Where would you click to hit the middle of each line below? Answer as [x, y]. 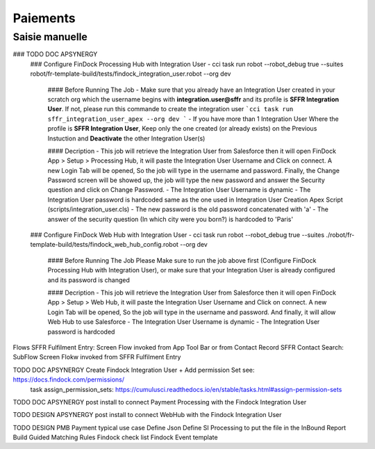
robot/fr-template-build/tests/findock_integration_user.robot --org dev [131, 74]
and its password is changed [89, 280]
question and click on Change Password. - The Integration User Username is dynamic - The [179, 190]
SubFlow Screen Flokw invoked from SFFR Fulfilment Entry [97, 357]
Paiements [44, 18]
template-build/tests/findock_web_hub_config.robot [104, 245]
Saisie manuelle [50, 37]
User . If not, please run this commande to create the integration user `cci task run [170, 109]
